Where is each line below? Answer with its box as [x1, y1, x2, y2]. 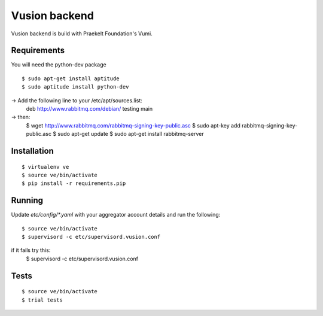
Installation [11, 146, 54, 156]
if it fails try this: [11, 247, 51, 254]
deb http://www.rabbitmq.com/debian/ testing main [26, 105, 153, 113]
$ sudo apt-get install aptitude [22, 75, 120, 82]
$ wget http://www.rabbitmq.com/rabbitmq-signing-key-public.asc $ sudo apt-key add [26, 121, 240, 129]
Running [11, 195, 44, 206]
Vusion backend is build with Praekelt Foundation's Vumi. [11, 30, 153, 37]
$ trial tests [22, 296, 63, 303]
